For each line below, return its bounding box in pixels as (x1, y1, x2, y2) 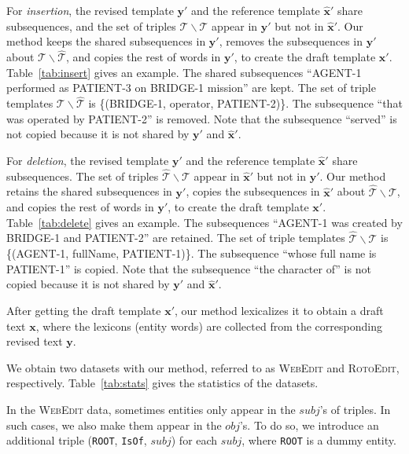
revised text (6, 333, 63, 350)
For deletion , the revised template (6, 152, 169, 168)
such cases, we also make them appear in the (6, 416, 222, 433)
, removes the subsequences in (219, 33, 363, 49)
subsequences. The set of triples (6, 167, 159, 184)
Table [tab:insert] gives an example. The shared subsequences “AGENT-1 (6, 64, 362, 80)
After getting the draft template (6, 302, 161, 318)
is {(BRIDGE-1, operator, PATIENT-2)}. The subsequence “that (88, 95, 403, 112)
